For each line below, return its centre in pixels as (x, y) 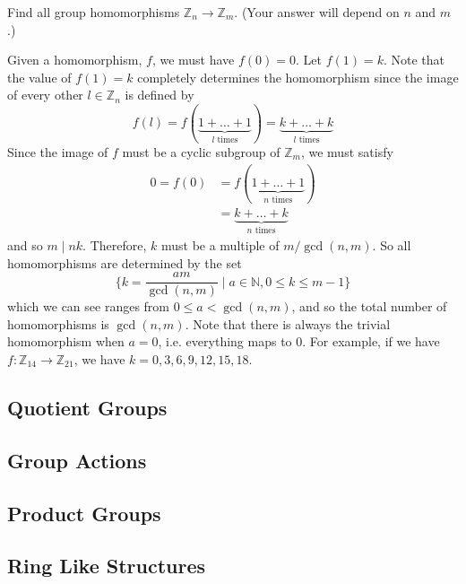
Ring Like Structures (107, 566)
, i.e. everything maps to (225, 341)
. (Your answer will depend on (317, 12)
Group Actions (77, 460)
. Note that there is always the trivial (288, 323)
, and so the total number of (369, 306)
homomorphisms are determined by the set (125, 262)
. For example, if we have (371, 341)
